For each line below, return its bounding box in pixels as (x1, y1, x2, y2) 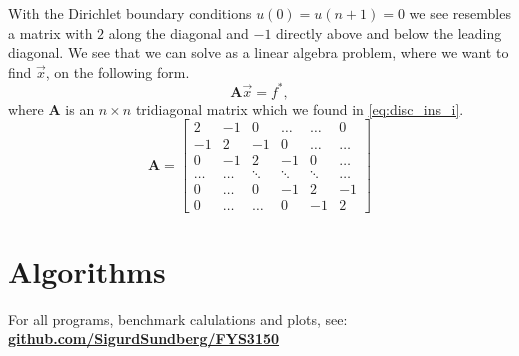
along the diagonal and (108, 22, 249, 43)
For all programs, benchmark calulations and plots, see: (8, 308, 348, 329)
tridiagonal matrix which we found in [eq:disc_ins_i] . (135, 98, 464, 119)
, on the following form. (45, 61, 190, 82)
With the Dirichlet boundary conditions (8, 3, 252, 23)
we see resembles (409, 3, 511, 23)
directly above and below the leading (276, 22, 502, 43)
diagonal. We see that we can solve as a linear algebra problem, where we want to (8, 42, 509, 63)
